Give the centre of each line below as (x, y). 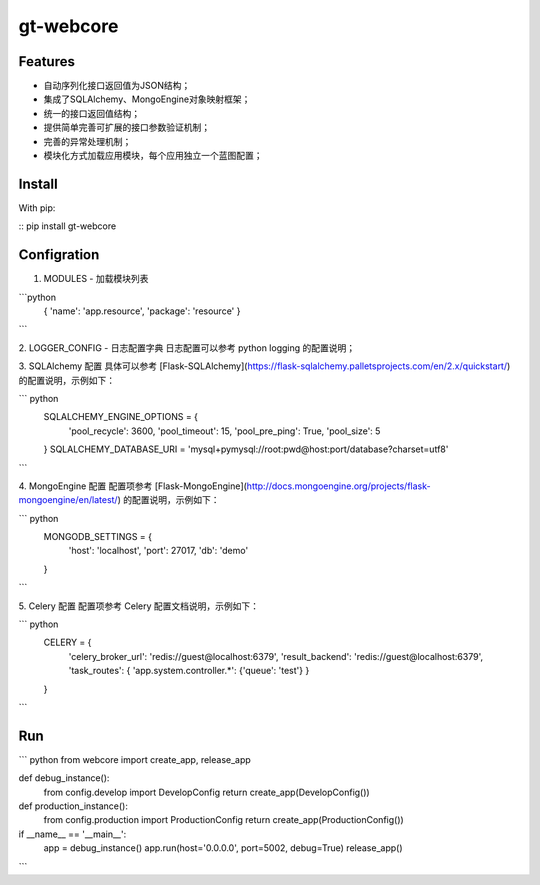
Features (46, 61)
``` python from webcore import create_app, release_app (135, 759)
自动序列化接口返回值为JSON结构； (117, 86)
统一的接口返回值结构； (91, 113)
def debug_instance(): (64, 778)
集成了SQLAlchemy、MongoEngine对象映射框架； (147, 99)
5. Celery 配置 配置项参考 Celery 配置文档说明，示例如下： (139, 606)
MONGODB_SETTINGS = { (98, 537)
